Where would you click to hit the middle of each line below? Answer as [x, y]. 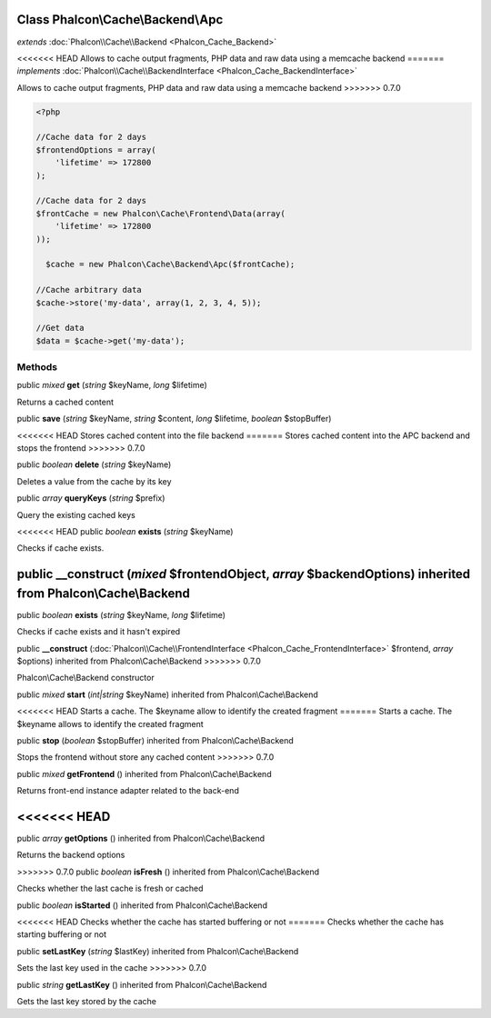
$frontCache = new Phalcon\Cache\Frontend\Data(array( [160, 213]
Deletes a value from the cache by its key [94, 481]
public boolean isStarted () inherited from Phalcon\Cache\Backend [142, 905]
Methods [37, 367]
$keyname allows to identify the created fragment [110, 724]
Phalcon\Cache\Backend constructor [85, 678]
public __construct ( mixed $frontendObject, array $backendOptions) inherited [244, 574]
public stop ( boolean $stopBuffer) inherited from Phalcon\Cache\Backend [155, 740]
